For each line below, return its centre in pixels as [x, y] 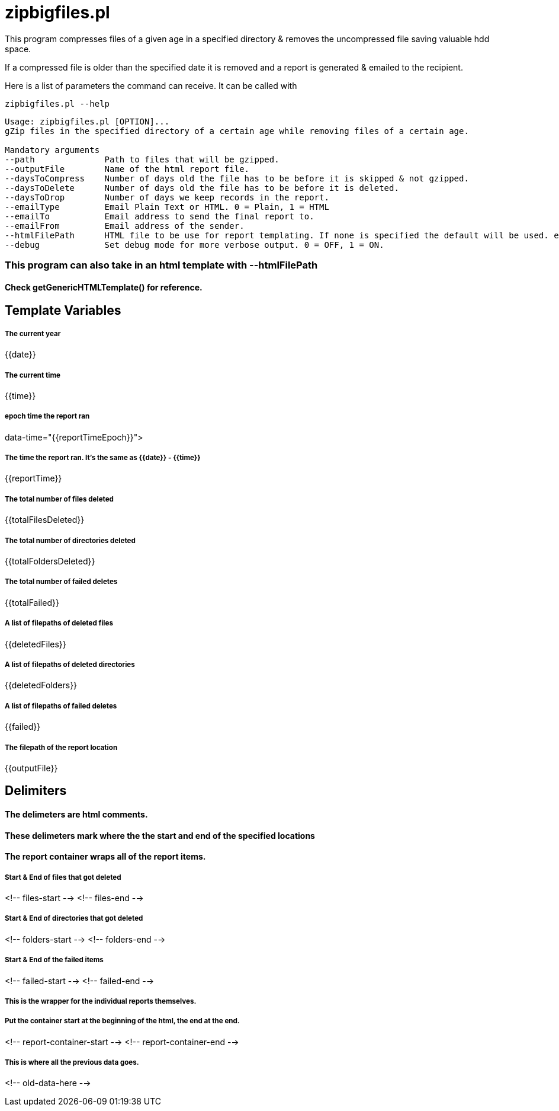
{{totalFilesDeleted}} [45, 520]
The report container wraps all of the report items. [105, 857]
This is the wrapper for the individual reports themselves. [101, 1001]
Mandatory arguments [52, 150]
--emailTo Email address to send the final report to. [160, 216]
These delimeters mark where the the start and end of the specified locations [160, 835]
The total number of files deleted [59, 499]
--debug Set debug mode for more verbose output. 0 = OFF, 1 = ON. [195, 245]
